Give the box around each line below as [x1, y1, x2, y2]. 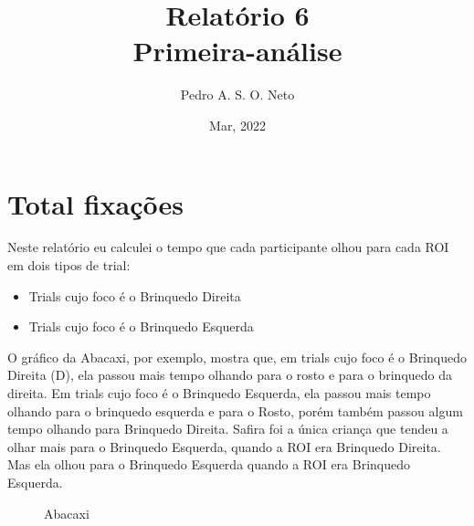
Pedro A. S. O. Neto [180, 85, 295, 104]
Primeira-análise [132, 32, 342, 69]
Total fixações [7, 184, 184, 222]
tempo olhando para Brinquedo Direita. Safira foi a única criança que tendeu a [7, 419, 448, 438]
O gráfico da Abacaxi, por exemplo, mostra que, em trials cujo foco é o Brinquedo [7, 347, 467, 366]
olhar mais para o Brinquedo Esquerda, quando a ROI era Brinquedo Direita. [7, 437, 441, 456]
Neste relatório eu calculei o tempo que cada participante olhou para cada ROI [7, 237, 449, 257]
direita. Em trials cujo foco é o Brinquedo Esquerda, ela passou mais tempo [7, 384, 431, 402]
